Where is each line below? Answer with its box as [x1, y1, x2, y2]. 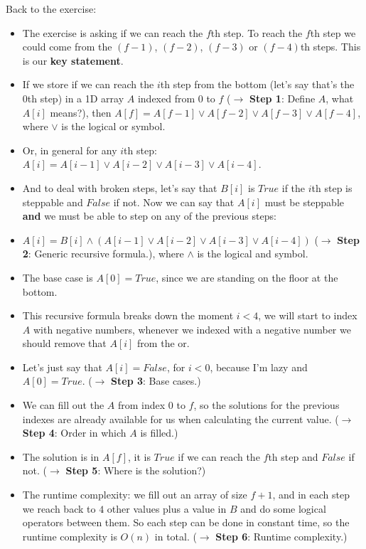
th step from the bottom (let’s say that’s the [160, 77, 355, 92]
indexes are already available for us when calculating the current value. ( [22, 411, 339, 426]
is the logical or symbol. [61, 119, 166, 134]
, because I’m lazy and [210, 359, 308, 374]
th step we [310, 25, 356, 40]
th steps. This [300, 39, 361, 54]
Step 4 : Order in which [22, 425, 127, 440]
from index [117, 398, 166, 412]
